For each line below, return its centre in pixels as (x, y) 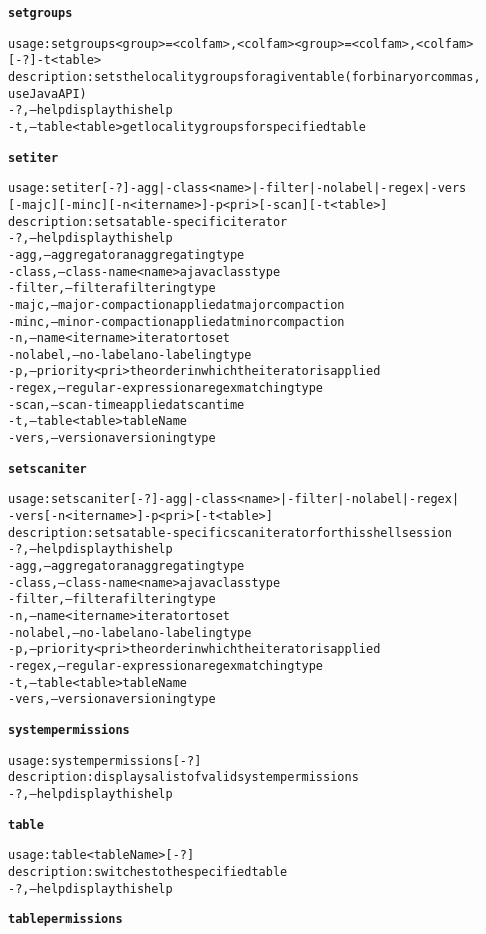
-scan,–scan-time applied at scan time (126, 404)
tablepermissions (65, 919)
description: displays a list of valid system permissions (183, 777)
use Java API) (47, 93)
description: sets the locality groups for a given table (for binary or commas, (244, 76)
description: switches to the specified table (148, 871)
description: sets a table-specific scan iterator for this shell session (230, 532)
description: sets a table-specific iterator (148, 221)
